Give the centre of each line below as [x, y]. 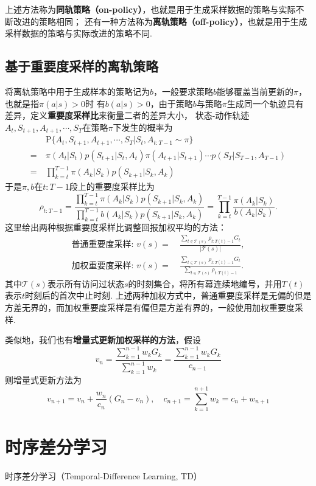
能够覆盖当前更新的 [255, 91]
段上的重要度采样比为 [112, 186]
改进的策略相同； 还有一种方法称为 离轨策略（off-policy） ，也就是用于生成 [160, 21]
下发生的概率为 [143, 127]
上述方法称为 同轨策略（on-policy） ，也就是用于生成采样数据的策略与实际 [150, 9]
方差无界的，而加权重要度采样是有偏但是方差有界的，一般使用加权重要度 [150, 307]
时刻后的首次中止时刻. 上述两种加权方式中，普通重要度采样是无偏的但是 [168, 295]
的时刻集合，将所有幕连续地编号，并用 [205, 283]
